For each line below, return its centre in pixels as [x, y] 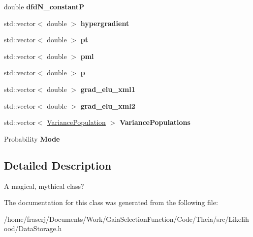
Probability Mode [32, 138]
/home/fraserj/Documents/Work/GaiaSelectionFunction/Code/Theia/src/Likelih [126, 219]
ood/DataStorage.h [33, 228]
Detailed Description [58, 165]
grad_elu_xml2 [108, 105]
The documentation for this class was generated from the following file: [111, 202]
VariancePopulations [155, 122]
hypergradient [105, 23]
